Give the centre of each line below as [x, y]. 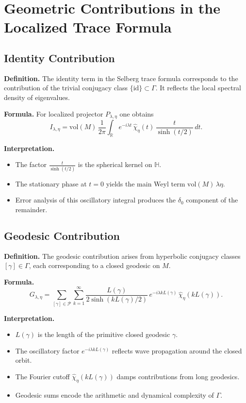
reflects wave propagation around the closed [177, 350]
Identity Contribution [59, 58]
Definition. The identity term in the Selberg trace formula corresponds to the [121, 78]
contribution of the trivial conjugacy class [66, 88]
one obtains [137, 113]
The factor [31, 164]
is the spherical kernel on [115, 164]
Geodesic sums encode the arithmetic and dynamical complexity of [115, 395]
